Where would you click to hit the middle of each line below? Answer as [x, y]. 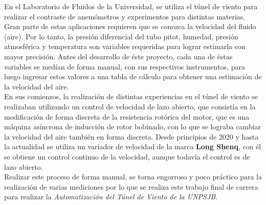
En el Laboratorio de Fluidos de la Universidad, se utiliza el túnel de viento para [131, 6]
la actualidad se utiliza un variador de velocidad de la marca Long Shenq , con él [133, 146]
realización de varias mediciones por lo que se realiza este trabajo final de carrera [131, 186]
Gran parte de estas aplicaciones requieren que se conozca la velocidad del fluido [130, 26]
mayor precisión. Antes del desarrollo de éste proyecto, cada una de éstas [118, 56]
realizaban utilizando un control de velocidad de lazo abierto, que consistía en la [130, 106]
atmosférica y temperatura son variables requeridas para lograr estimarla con [125, 46]
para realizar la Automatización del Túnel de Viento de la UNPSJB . [111, 197]
